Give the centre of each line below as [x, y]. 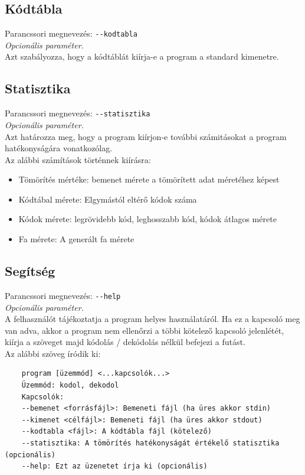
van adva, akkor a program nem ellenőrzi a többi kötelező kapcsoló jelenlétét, [145, 330]
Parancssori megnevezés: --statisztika [78, 113]
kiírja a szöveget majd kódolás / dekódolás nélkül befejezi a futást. [125, 342]
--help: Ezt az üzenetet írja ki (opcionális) [114, 466]
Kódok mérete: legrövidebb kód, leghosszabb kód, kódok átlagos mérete [147, 219]
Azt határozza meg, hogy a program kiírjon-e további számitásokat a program [146, 136]
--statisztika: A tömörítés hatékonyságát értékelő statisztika [150, 443]
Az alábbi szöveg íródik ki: [53, 353]
